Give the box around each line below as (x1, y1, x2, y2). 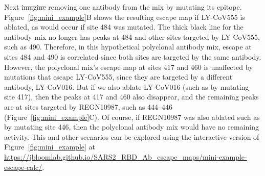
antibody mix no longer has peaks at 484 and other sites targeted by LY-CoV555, (4, 31, 260, 42)
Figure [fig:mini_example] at (4, 141, 95, 152)
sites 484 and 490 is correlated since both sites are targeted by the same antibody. (4, 51, 261, 62)
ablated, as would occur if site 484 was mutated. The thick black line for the (4, 21, 244, 32)
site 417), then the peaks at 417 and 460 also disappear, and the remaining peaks (4, 91, 259, 102)
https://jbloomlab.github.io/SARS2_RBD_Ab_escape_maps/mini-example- (4, 151, 247, 162)
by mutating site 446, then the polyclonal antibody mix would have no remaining (4, 121, 259, 132)
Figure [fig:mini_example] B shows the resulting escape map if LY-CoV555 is (4, 11, 245, 22)
